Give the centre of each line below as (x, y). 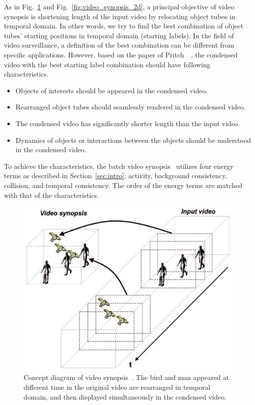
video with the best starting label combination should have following (107, 64)
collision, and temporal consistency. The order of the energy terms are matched (123, 185)
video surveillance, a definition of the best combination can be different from (119, 45)
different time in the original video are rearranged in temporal (117, 387)
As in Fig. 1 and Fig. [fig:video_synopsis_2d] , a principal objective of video (119, 6)
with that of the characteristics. (52, 195)
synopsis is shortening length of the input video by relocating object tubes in (120, 16)
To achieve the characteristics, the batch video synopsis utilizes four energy (119, 166)
